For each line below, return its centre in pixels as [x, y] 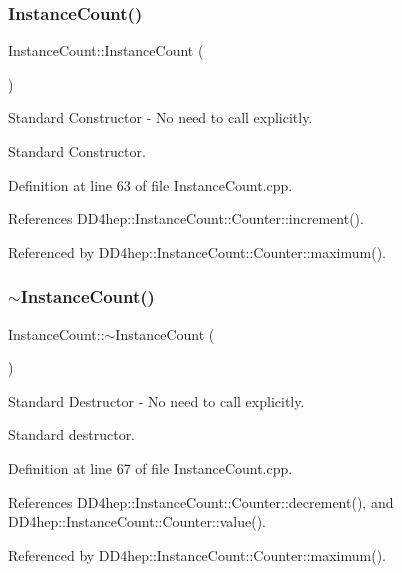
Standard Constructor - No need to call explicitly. [160, 117]
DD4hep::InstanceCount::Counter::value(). [137, 521]
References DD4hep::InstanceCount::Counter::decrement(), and [201, 501]
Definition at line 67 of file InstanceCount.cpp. [150, 467]
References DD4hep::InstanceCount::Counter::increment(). [186, 218]
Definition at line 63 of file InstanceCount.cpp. [150, 184]
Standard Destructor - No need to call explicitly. [156, 400]
